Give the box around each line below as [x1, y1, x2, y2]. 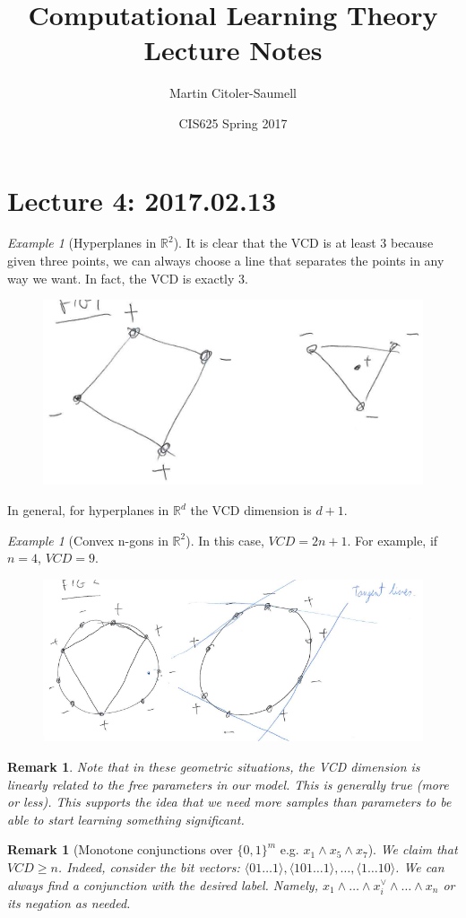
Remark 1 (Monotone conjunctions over [7, 840, 233, 859]
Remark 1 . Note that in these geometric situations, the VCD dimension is [7, 757, 420, 776]
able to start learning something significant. [7, 809, 245, 828]
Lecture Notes [143, 31, 323, 68]
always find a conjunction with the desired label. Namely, [7, 875, 318, 894]
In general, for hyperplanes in [7, 501, 169, 520]
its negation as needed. [7, 894, 131, 912]
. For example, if [347, 530, 438, 549]
